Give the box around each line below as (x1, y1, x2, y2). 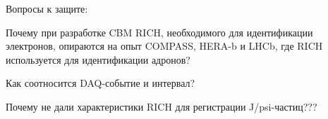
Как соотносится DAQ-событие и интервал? (6, 76, 195, 90)
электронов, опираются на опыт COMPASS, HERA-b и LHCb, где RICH (6, 38, 323, 53)
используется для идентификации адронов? (6, 52, 190, 66)
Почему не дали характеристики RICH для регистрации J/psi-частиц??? (6, 99, 317, 113)
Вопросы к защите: (6, 1, 88, 15)
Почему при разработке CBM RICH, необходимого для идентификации (6, 24, 313, 39)
